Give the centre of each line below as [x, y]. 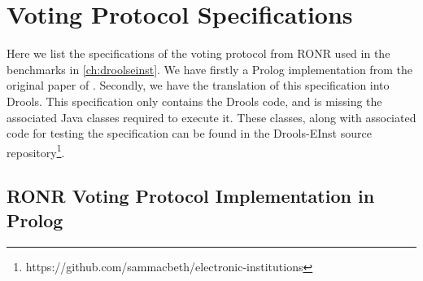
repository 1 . [36, 151]
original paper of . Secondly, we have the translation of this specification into [198, 85]
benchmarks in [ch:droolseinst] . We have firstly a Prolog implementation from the [209, 69]
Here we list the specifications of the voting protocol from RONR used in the [198, 53]
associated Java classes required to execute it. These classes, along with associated [211, 117]
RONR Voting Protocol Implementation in [191, 196]
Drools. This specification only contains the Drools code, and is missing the [194, 101]
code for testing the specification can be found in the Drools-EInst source [189, 133]
